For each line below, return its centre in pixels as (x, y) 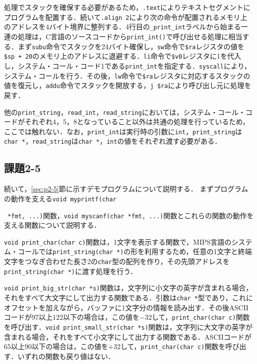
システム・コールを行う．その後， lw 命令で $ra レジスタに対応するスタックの (127, 75)
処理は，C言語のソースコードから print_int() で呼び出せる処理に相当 (130, 36)
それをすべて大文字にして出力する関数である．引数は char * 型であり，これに (128, 298)
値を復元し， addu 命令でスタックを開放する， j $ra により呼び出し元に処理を (128, 85)
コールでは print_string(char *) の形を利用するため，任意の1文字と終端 (135, 251)
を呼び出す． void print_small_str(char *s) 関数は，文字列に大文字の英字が (128, 326)
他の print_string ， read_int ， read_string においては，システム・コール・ (125, 112)
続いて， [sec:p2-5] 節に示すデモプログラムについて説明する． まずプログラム (126, 189)
